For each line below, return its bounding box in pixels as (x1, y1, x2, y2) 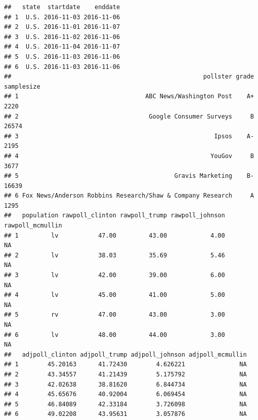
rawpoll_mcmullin (4, 222, 62, 230)
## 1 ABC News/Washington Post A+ (4, 93, 254, 100)
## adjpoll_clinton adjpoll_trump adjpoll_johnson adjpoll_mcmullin (4, 351, 247, 358)
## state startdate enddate (4, 4, 120, 11)
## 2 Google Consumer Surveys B (4, 112, 254, 120)
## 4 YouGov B (4, 152, 254, 160)
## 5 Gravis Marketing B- (4, 172, 254, 180)
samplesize (4, 83, 40, 90)
